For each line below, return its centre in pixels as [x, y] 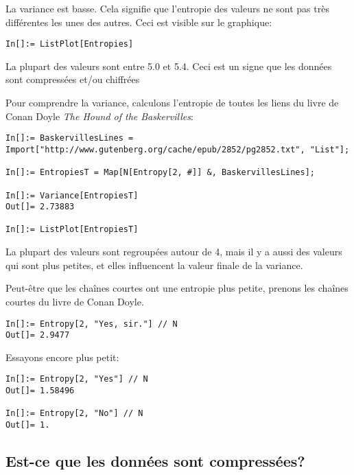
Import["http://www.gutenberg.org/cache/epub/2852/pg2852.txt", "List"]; [178, 149]
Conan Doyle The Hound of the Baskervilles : [99, 116]
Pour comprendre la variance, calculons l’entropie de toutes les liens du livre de [172, 103]
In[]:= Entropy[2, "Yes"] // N [77, 379]
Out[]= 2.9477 [38, 335]
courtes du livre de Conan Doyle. [75, 301]
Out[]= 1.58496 [40, 391]
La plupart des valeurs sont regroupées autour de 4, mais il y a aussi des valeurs [174, 252]
